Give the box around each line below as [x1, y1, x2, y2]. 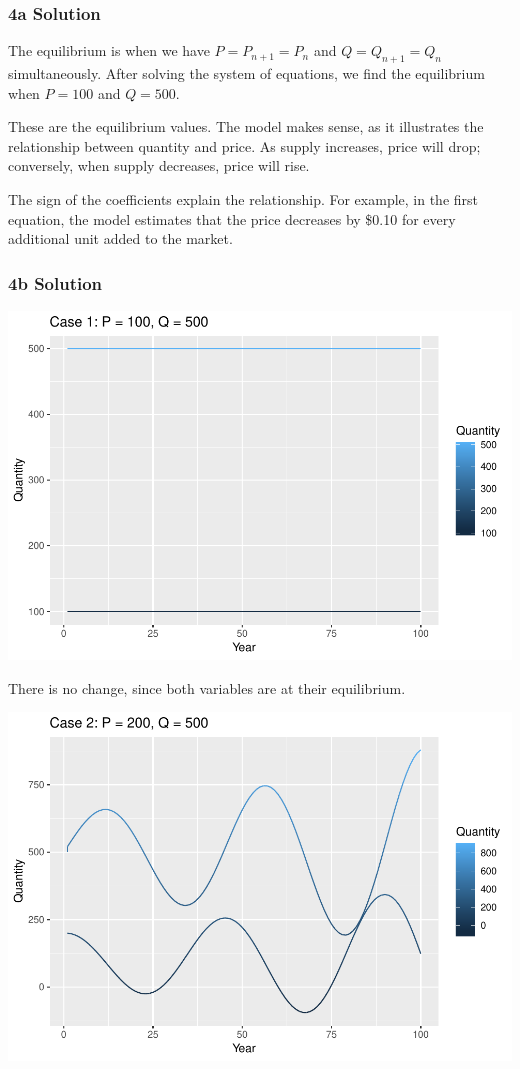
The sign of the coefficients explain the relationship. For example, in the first [8, 188, 479, 209]
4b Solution [8, 270, 103, 295]
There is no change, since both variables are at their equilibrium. [8, 677, 406, 698]
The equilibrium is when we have [8, 40, 210, 61]
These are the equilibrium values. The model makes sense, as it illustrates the [8, 116, 484, 137]
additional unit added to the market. [8, 228, 233, 249]
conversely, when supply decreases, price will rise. [8, 155, 310, 176]
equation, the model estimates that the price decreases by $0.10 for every [8, 208, 456, 229]
